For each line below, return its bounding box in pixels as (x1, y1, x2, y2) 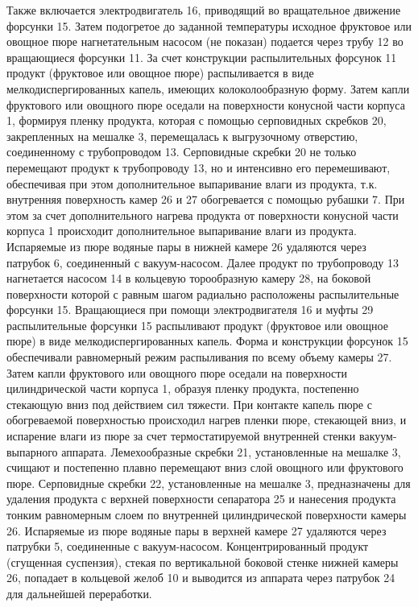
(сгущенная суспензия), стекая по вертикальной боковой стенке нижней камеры (6, 553, 399, 570)
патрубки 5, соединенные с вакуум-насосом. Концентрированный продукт (6, 538, 369, 555)
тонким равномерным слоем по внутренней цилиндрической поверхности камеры (6, 506, 407, 522)
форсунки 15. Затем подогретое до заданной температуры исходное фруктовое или (6, 17, 412, 34)
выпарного (6, 443, 58, 460)
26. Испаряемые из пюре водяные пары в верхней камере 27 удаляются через (6, 522, 387, 539)
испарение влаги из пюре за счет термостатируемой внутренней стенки (6, 427, 356, 444)
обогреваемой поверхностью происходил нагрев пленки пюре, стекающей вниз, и (6, 411, 407, 428)
